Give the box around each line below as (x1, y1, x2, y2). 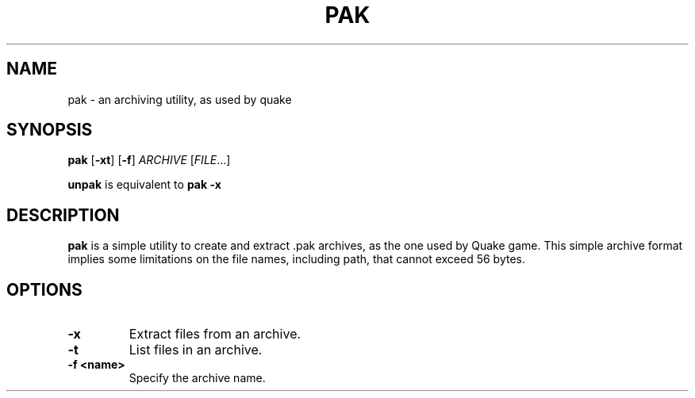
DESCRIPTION (6, 205, 120, 225)
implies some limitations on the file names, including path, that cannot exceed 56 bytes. (67, 252, 525, 266)
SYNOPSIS (6, 120, 93, 140)
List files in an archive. (129, 342, 263, 358)
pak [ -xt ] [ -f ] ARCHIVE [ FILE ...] (67, 153, 231, 167)
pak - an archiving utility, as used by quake (67, 92, 292, 106)
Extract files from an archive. (129, 326, 301, 343)
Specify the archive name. (129, 371, 266, 385)
